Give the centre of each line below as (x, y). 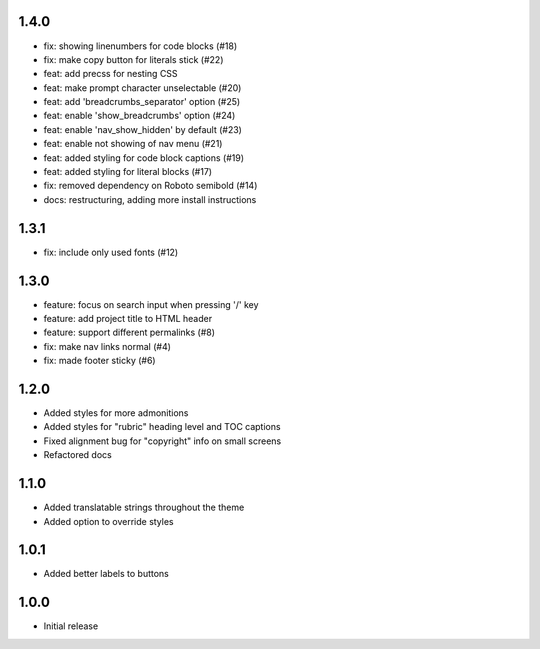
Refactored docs (77, 455)
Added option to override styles (108, 521)
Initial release (71, 626)
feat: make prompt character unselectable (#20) (142, 87)
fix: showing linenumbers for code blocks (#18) (140, 46)
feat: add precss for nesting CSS (111, 74)
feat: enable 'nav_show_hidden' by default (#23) (142, 129)
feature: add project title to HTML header (128, 319)
